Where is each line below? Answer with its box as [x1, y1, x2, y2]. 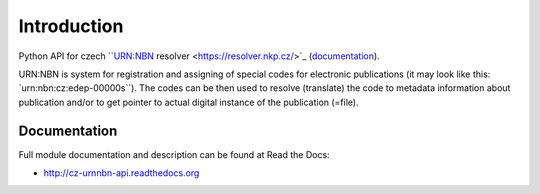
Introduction [18, 15, 124, 37]
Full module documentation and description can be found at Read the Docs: [18, 148, 330, 160]
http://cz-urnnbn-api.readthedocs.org [43, 167, 200, 179]
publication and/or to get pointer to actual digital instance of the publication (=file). [18, 96, 359, 108]
